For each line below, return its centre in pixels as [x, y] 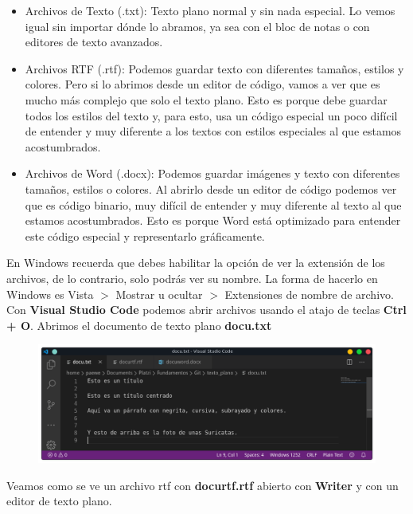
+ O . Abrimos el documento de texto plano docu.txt [139, 325]
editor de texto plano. [59, 501]
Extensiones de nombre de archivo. [309, 294]
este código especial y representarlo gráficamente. [145, 235]
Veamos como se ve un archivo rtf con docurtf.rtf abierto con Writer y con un [203, 485]
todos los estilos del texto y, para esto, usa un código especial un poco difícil [211, 115]
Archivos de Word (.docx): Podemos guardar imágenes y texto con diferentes [212, 173]
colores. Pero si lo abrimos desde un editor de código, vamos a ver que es [203, 84]
